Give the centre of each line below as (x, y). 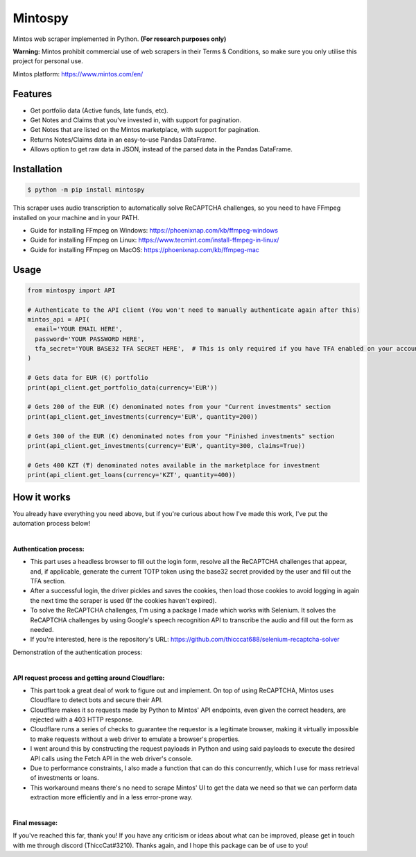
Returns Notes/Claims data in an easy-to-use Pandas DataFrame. (123, 140)
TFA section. (48, 581)
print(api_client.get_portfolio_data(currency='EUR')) (122, 388)
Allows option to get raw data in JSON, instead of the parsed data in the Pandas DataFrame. (161, 149)
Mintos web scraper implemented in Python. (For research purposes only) (120, 39)
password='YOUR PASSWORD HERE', (90, 339)
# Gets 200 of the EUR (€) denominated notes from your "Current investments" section (179, 407)
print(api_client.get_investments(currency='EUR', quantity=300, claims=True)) (166, 446)
